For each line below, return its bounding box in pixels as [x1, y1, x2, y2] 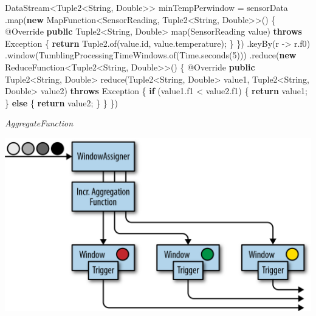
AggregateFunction [5, 117, 74, 129]
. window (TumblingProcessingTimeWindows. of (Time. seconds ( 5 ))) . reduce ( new [5, 49, 297, 61]
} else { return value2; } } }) [5, 96, 118, 109]
